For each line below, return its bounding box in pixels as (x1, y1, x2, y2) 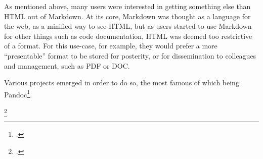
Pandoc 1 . (4, 87, 32, 99)
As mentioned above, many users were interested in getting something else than (4, 1, 251, 11)
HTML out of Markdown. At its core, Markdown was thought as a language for (4, 11, 251, 21)
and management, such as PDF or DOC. (4, 60, 130, 71)
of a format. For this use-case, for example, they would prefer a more (4, 40, 217, 51)
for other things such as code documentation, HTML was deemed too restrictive (4, 30, 252, 41)
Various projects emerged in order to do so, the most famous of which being (4, 77, 239, 88)
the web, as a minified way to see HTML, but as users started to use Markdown (4, 21, 252, 31)
